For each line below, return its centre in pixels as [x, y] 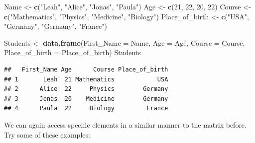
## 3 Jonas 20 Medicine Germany [86, 99]
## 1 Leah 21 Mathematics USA [86, 79]
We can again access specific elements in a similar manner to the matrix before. [125, 124]
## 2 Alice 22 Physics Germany [86, 89]
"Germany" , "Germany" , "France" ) [56, 26]
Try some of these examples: [47, 134]
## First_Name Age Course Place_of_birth [86, 69]
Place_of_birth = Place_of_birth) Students [72, 52]
